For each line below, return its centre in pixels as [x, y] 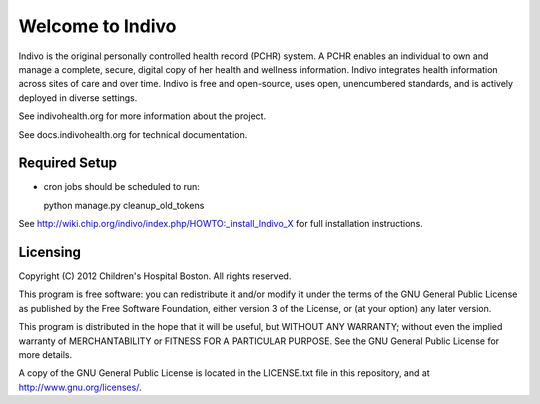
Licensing [50, 252]
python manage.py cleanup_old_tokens [124, 205]
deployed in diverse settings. [78, 97]
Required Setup [68, 163]
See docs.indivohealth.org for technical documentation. [133, 134]
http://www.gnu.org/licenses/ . [80, 387]
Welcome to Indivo [97, 26]
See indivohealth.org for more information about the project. [142, 116]
